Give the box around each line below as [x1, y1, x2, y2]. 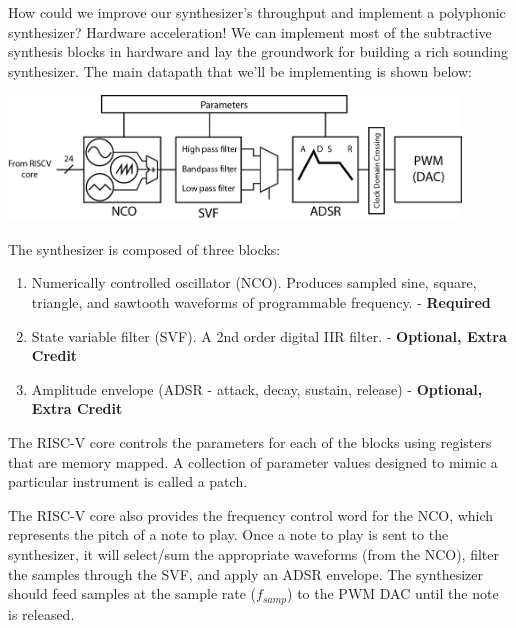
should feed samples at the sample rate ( [8, 583, 257, 604]
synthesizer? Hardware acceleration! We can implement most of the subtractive [8, 21, 492, 42]
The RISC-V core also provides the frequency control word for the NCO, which [8, 504, 494, 525]
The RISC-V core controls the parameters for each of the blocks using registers [8, 432, 492, 453]
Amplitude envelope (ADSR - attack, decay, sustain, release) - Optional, [31, 378, 483, 399]
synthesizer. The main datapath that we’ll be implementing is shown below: [8, 60, 472, 81]
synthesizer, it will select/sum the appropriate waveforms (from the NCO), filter [8, 544, 499, 565]
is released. [8, 603, 75, 624]
